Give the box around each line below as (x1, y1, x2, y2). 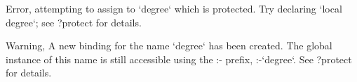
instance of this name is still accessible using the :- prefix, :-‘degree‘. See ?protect (6, 51, 352, 66)
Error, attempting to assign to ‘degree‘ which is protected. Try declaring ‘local (6, 1, 342, 15)
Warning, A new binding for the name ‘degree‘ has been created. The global (6, 38, 332, 53)
